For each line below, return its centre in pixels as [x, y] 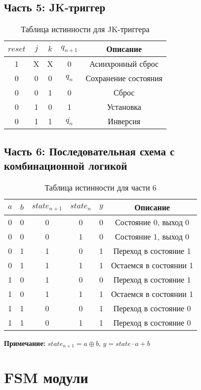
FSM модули [46, 377]
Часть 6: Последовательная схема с [89, 151]
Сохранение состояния [124, 78]
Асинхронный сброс [124, 64]
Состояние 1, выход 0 [152, 236]
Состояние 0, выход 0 [152, 222]
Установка [124, 107]
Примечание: [25, 343]
